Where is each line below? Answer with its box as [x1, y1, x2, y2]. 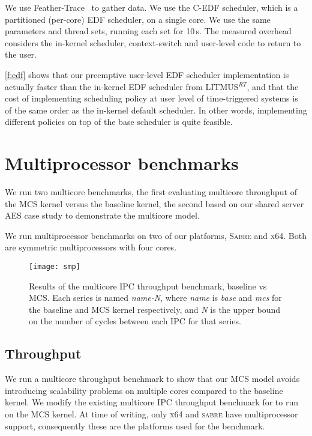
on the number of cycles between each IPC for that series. [29, 315, 241, 327]
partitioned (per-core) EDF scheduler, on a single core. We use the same [5, 13, 271, 25]
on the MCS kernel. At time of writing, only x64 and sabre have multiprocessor [5, 408, 298, 420]
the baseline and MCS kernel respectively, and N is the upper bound [29, 303, 281, 315]
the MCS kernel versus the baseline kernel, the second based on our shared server [5, 197, 304, 210]
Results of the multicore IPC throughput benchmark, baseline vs [29, 279, 267, 292]
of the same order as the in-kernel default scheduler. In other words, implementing [5, 103, 307, 116]
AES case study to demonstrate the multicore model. [5, 209, 200, 222]
